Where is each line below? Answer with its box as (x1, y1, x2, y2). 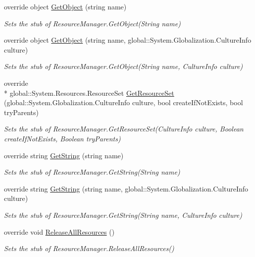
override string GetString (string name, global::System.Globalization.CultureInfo (4, 183, 249, 193)
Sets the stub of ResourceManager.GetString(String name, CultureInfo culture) (4, 209, 242, 220)
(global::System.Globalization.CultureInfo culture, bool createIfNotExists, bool (4, 97, 243, 108)
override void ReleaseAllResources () (4, 226, 115, 237)
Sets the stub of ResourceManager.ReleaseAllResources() (4, 243, 174, 254)
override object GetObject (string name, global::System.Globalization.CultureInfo (4, 35, 252, 45)
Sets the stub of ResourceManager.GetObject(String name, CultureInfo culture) (4, 61, 243, 71)
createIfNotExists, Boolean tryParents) (4, 133, 121, 143)
